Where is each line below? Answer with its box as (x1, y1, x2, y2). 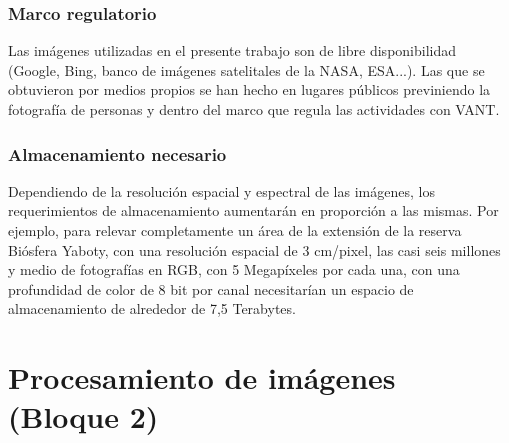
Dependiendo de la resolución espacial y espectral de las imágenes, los (8, 180, 435, 201)
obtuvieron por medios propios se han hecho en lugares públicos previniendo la (8, 79, 491, 100)
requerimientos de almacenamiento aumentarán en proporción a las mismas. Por (8, 200, 499, 221)
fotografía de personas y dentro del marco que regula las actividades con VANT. (8, 99, 500, 119)
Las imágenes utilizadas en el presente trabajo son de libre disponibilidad (8, 40, 457, 61)
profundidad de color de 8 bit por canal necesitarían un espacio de (8, 278, 414, 299)
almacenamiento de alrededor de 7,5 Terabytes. (8, 298, 296, 319)
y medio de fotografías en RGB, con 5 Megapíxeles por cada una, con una (8, 259, 460, 280)
